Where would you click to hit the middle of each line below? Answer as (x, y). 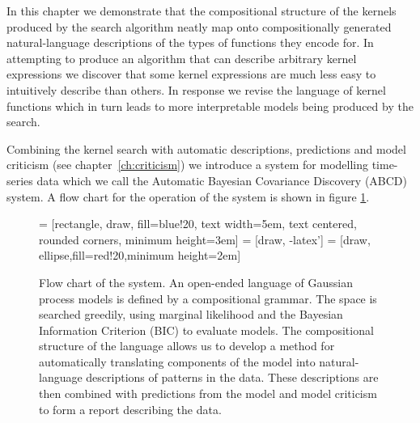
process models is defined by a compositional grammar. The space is (208, 298)
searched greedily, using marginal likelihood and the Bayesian (191, 314)
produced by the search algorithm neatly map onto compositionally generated (199, 26)
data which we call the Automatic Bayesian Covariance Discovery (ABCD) (222, 180)
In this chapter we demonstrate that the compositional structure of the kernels (202, 11)
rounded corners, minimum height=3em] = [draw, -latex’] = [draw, (205, 239)
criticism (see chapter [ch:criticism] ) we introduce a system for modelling (187, 165)
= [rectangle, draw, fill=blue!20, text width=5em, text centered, (198, 224)
